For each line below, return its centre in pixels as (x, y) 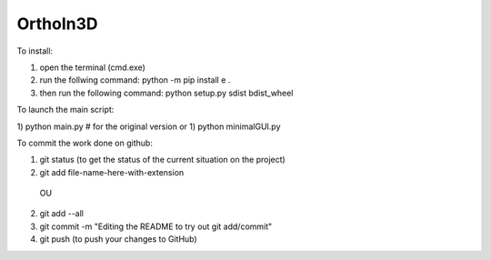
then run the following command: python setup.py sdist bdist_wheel (166, 93)
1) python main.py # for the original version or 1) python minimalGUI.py (149, 126)
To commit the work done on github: (85, 143)
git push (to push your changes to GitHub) (118, 239)
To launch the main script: (65, 110)
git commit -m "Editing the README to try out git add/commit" (156, 226)
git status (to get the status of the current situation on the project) (162, 160)
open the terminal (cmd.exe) (92, 67)
